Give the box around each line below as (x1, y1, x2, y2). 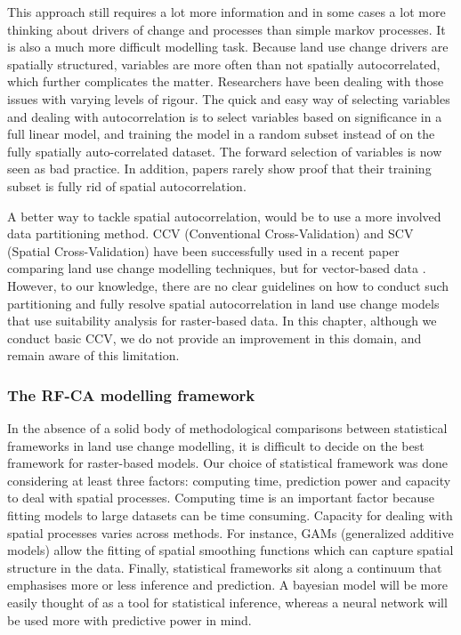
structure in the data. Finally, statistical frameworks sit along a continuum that (7, 558, 442, 576)
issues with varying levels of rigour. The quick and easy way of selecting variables (7, 89, 450, 108)
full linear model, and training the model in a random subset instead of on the (7, 125, 435, 143)
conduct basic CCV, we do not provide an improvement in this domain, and (7, 328, 422, 347)
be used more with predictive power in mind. (7, 610, 252, 629)
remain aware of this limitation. (7, 346, 180, 365)
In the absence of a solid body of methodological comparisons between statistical (7, 419, 448, 438)
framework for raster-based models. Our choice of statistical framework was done (7, 454, 449, 472)
